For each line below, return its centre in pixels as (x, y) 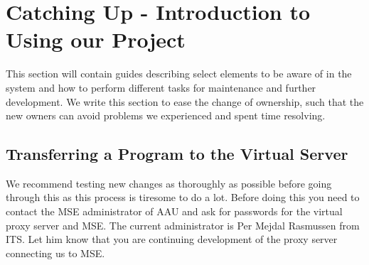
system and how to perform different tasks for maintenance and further (161, 87)
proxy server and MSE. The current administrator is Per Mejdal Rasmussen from (183, 225)
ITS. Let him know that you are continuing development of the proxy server (172, 239)
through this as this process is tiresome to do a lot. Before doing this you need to (183, 197)
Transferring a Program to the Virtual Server (177, 154)
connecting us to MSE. (55, 253)
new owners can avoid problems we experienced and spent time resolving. (166, 115)
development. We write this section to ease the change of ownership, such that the (185, 101)
